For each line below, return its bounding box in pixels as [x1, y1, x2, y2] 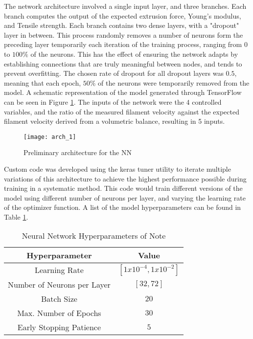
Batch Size [41, 293, 77, 304]
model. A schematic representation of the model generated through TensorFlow [4, 87, 242, 97]
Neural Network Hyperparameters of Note [22, 229, 166, 241]
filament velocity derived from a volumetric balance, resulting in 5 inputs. [4, 116, 225, 126]
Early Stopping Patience [17, 321, 101, 333]
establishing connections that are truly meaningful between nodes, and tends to [4, 58, 242, 68]
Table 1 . [4, 211, 28, 222]
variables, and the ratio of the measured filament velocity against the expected [4, 106, 239, 116]
